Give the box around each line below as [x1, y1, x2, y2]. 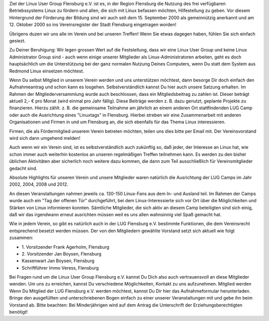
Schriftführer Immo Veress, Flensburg [21, 265, 99, 271]
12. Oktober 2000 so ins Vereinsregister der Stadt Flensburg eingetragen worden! [9, 21, 177, 27]
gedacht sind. [9, 165, 37, 171]
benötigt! [9, 309, 28, 315]
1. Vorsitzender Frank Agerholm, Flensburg [21, 244, 110, 250]
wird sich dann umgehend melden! [9, 135, 81, 141]
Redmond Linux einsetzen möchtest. [9, 68, 84, 74]
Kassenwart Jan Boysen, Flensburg [21, 258, 95, 264]
